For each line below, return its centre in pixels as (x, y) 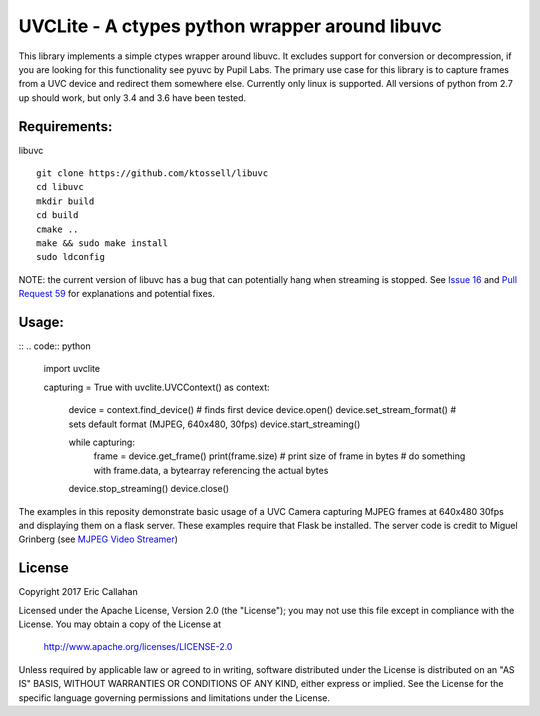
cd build (57, 215)
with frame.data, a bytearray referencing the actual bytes (211, 470)
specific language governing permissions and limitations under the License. (174, 697)
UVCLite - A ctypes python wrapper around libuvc (230, 26)
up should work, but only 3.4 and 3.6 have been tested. (132, 97)
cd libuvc (60, 187)
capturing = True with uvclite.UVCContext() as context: (156, 387)
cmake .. (57, 229)
